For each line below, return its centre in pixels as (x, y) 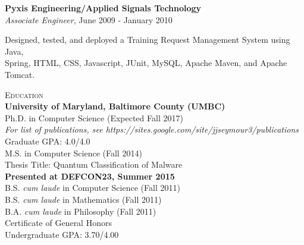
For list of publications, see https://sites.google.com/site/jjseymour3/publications (152, 129)
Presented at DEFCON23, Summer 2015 (90, 176)
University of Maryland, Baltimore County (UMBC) (115, 106)
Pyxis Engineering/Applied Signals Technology (103, 8)
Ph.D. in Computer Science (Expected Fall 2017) (94, 117)
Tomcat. (20, 74)
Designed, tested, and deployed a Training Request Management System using (148, 40)
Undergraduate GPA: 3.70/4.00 (62, 234)
